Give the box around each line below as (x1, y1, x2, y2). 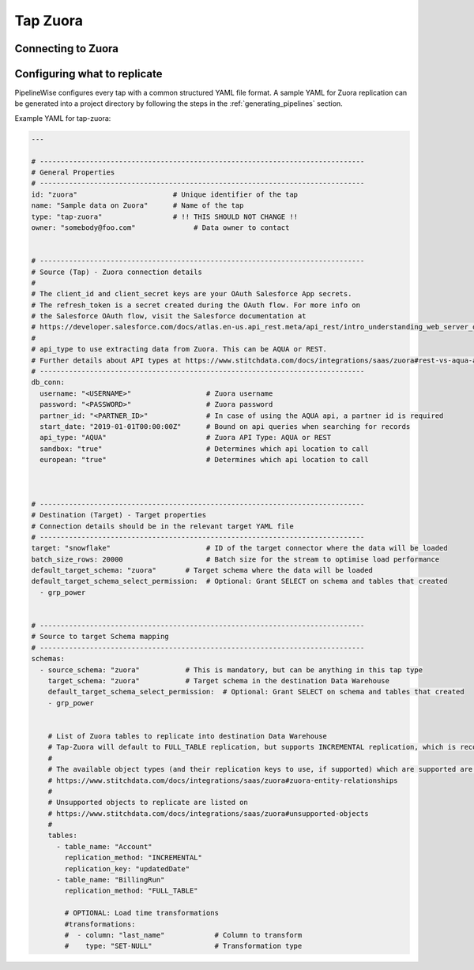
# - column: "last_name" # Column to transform (64, 931, 303, 939)
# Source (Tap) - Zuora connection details (31, 267, 203, 276)
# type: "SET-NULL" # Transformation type (64, 942, 303, 951)
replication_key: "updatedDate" (64, 864, 190, 873)
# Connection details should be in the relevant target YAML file (31, 521, 294, 531)
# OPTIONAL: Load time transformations (64, 908, 219, 918)
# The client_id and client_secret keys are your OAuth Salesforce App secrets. (31, 289, 352, 299)
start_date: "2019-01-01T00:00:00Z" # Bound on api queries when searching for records (39, 423, 411, 430)
